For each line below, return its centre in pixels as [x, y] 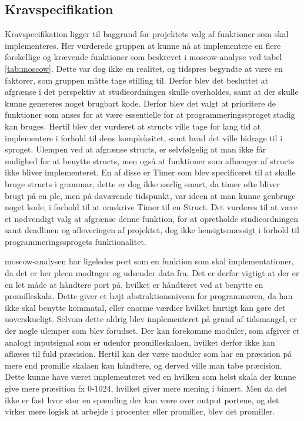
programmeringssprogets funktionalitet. [76, 241]
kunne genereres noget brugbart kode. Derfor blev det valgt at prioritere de [141, 103]
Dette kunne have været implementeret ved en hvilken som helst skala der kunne [151, 377]
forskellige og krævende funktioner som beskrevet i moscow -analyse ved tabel [143, 57]
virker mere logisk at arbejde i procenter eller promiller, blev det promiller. [140, 411]
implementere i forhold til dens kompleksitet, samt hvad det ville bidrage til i [144, 137]
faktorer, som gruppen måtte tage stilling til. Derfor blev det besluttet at [137, 80]
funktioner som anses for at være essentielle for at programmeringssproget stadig [150, 115]
